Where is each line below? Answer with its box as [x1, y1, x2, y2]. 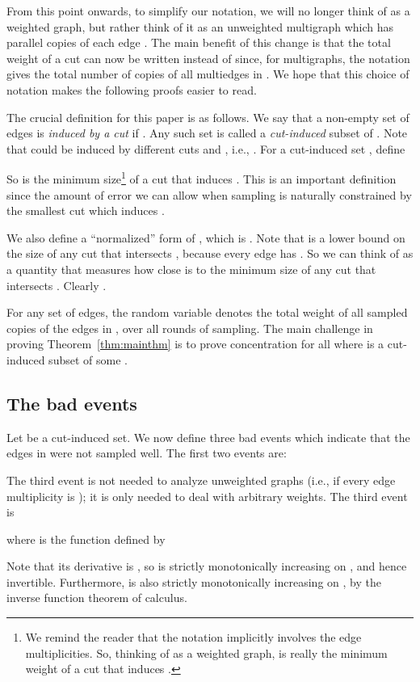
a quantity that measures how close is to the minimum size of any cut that [6, 260, 376, 277]
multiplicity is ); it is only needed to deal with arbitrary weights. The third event [6, 487, 408, 504]
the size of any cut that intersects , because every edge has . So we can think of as [6, 245, 414, 262]
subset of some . [48, 351, 128, 368]
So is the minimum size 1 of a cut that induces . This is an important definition [6, 168, 397, 187]
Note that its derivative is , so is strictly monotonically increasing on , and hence [6, 558, 407, 575]
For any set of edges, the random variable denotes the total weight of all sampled [6, 304, 408, 321]
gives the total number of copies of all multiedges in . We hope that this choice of [6, 65, 409, 82]
